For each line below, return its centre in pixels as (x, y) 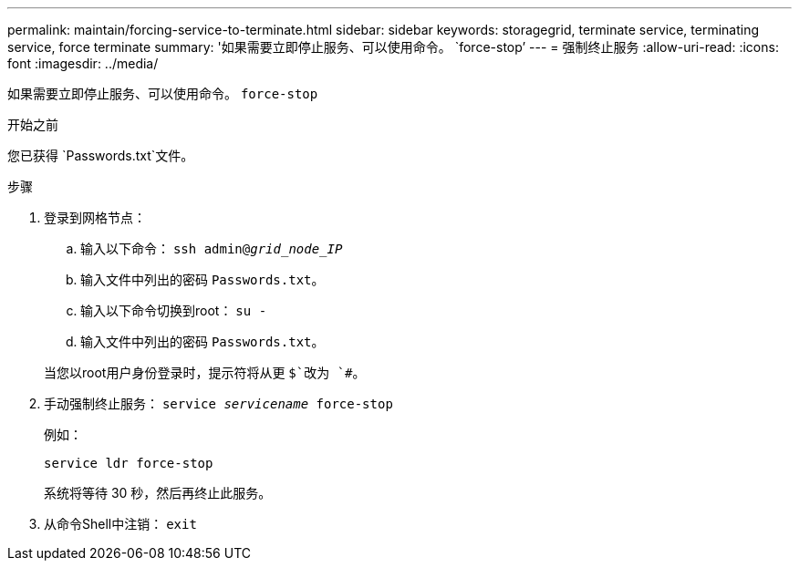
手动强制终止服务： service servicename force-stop (218, 403)
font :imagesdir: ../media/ (83, 63)
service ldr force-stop (129, 463)
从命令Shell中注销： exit (120, 524)
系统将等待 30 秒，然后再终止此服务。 (158, 493)
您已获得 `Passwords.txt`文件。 (101, 155)
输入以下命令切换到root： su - (174, 310)
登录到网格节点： (95, 217)
